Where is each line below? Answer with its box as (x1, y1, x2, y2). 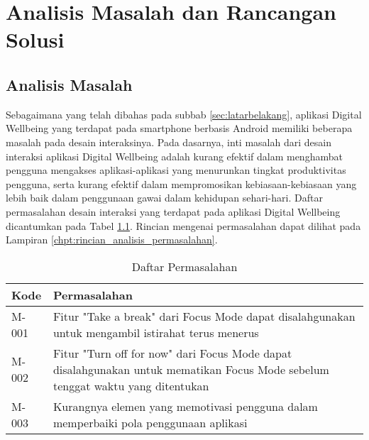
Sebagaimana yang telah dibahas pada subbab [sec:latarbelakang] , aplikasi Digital (6, 106, 362, 121)
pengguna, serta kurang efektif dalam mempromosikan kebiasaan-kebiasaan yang (6, 176, 357, 191)
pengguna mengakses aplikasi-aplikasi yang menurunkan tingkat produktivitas (6, 163, 346, 177)
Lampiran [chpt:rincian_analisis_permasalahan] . (6, 232, 218, 247)
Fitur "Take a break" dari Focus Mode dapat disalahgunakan (53, 307, 356, 324)
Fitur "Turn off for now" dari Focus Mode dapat (53, 344, 292, 361)
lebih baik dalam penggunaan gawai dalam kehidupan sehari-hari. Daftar (6, 190, 323, 205)
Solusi (6, 25, 65, 54)
